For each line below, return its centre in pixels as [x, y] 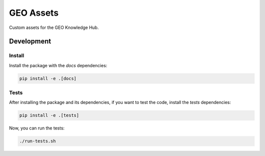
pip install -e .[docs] [48, 78]
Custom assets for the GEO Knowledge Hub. [54, 27]
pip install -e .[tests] [49, 116]
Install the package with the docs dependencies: [58, 65]
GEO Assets [34, 13]
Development [30, 41]
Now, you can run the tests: [37, 128]
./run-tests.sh [38, 141]
